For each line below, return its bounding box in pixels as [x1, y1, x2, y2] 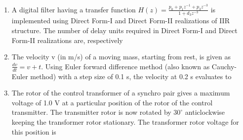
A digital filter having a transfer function [11, 4, 136, 14]
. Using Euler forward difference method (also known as [41, 61, 210, 71]
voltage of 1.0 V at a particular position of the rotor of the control [11, 97, 213, 107]
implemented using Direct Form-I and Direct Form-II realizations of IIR [11, 15, 230, 26]
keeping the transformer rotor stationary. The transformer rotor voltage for [11, 116, 239, 127]
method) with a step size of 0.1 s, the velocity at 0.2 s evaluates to [30, 71, 232, 81]
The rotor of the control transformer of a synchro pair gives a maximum [11, 88, 230, 98]
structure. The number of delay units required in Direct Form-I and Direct [11, 25, 238, 35]
